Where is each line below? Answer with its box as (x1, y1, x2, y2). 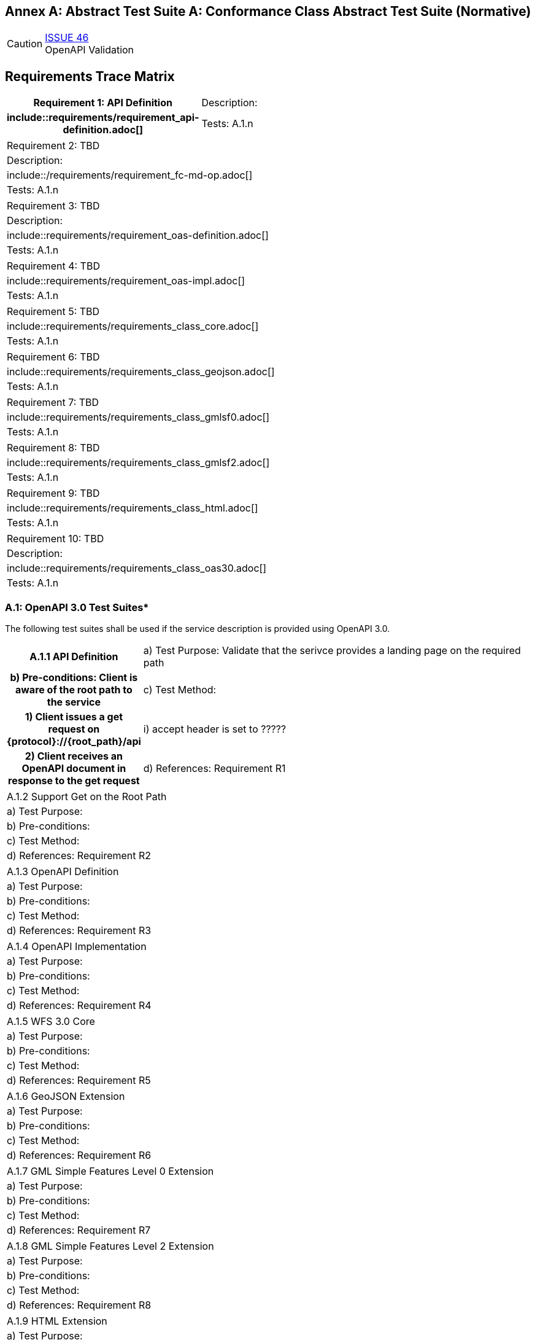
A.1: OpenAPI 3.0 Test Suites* (5, 601, 149, 614)
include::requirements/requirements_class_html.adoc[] (7, 502, 258, 515)
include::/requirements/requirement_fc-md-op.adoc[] (7, 169, 253, 182)
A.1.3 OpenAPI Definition (7, 865, 119, 878)
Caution (7, 37, 43, 50)
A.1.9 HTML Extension (7, 1315, 107, 1328)
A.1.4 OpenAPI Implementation (7, 940, 147, 953)
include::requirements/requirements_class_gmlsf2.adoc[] (7, 456, 270, 469)
